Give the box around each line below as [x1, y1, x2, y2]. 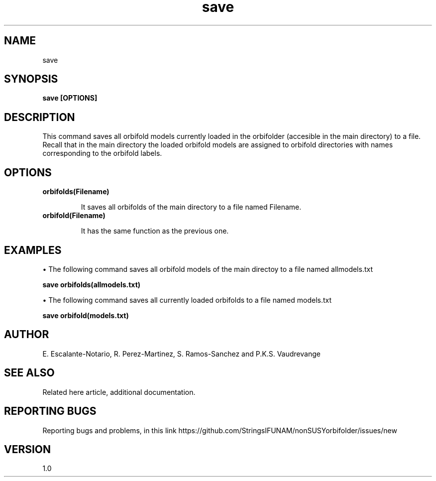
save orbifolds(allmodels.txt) [42, 280, 141, 289]
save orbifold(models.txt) [42, 311, 129, 320]
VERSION [4, 443, 51, 456]
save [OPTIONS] [42, 94, 98, 103]
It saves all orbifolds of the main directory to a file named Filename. [81, 203, 302, 212]
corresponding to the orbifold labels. [42, 149, 162, 158]
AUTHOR [4, 328, 49, 341]
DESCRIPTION [4, 111, 75, 123]
